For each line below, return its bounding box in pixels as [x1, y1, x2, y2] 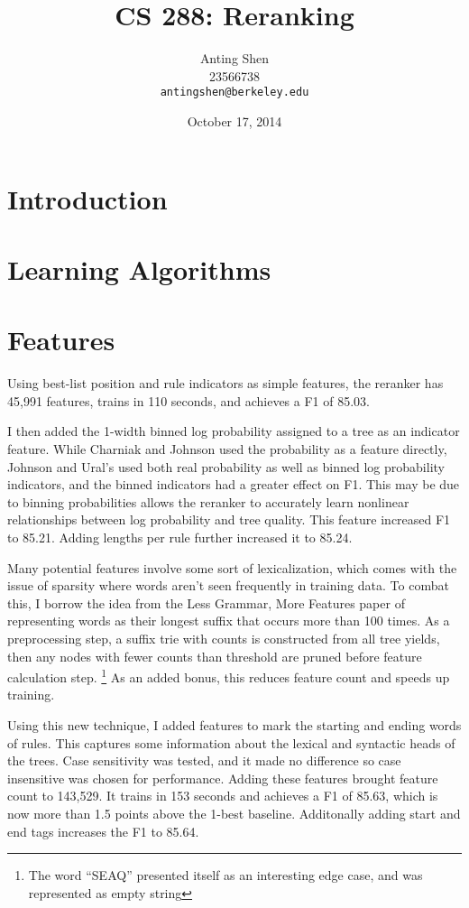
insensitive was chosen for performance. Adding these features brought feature [7, 768, 438, 787]
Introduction [7, 180, 168, 217]
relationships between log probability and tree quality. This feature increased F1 [7, 510, 451, 529]
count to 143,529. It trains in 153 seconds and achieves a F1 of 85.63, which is [7, 786, 438, 805]
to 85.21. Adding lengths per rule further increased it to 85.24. [7, 528, 353, 546]
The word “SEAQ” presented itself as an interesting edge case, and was [28, 866, 423, 885]
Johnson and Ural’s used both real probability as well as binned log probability [7, 457, 445, 476]
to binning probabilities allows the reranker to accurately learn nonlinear [7, 492, 409, 511]
